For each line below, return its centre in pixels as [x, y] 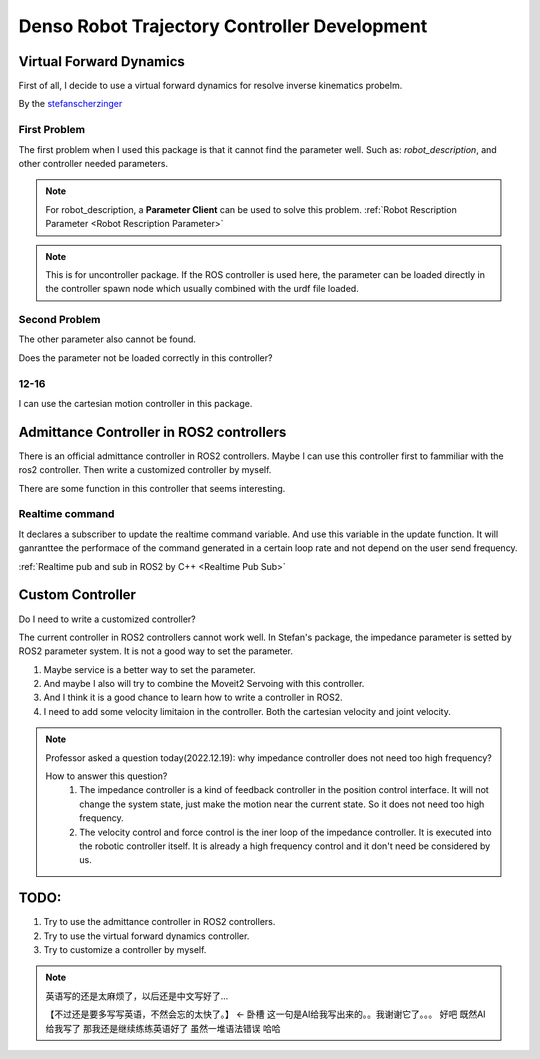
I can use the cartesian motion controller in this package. [135, 403]
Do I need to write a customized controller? [107, 619]
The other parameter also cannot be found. [107, 339]
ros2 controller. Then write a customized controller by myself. [145, 470]
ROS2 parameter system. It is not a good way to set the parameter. [156, 651]
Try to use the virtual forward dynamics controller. [146, 936]
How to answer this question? [106, 776]
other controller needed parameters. [93, 163]
